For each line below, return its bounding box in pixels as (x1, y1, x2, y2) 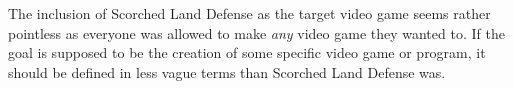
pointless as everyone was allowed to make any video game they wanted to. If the (8, 22, 505, 43)
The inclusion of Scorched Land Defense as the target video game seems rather (8, 3, 491, 23)
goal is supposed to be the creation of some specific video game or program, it (8, 42, 486, 63)
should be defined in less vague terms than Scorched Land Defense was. (8, 61, 446, 82)
